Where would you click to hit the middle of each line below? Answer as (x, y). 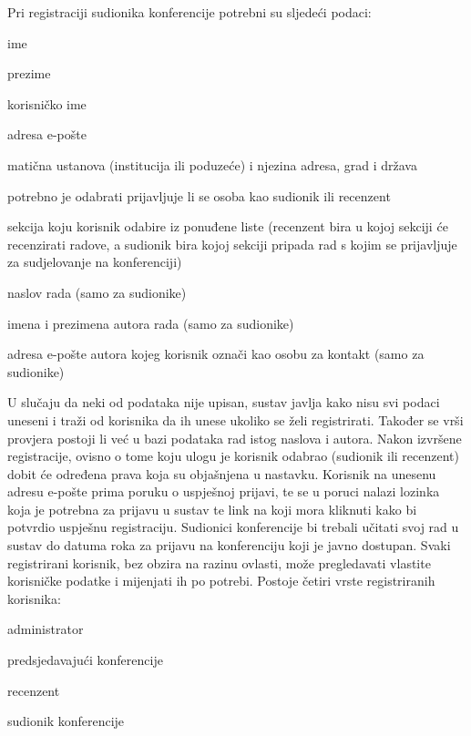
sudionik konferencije (66, 721)
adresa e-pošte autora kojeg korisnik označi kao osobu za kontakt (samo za (216, 354)
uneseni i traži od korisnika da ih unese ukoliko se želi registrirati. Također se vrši (235, 419)
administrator (46, 629)
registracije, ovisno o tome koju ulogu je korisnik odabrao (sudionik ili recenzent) (233, 456)
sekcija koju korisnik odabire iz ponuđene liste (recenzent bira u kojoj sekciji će (228, 226)
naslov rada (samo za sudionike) (97, 292)
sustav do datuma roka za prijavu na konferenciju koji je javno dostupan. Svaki (229, 545)
